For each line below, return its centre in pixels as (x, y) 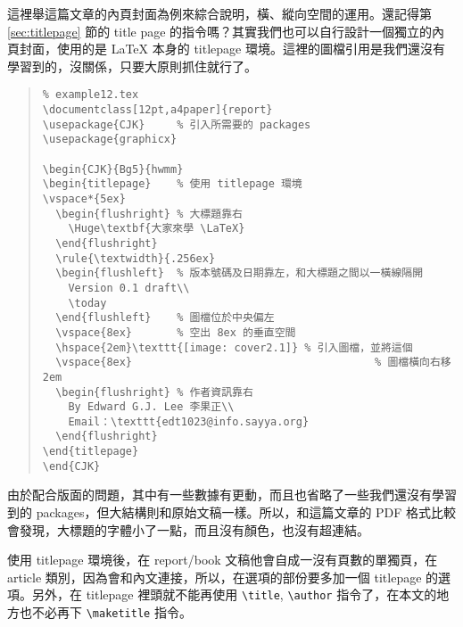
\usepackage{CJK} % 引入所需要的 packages (177, 124)
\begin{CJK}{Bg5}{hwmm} (113, 169)
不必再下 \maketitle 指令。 (112, 612)
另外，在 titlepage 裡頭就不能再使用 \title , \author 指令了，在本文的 (234, 594)
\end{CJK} (71, 466)
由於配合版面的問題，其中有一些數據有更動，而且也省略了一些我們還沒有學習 (232, 495)
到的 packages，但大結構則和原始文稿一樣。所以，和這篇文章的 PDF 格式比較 (232, 512)
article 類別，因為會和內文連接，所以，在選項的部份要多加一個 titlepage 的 (223, 577)
